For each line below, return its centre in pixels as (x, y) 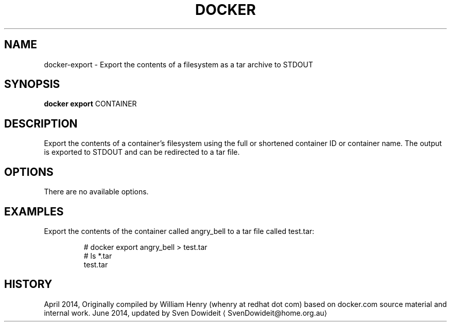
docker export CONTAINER (90, 104)
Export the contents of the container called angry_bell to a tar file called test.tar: (179, 231)
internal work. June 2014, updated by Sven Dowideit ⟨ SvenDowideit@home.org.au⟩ (186, 313)
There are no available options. (96, 192)
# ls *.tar (98, 256)
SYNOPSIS (32, 84)
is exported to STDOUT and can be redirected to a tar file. (142, 152)
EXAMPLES (34, 211)
